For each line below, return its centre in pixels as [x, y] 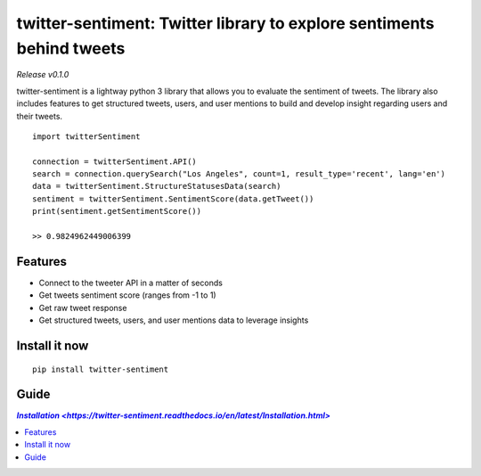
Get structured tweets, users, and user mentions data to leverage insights [174, 320]
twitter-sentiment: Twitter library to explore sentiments [225, 23]
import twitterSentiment [86, 136]
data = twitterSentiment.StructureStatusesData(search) [157, 186]
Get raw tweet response [83, 308]
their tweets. [39, 116]
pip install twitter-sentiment [101, 369]
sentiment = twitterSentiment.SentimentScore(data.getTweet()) [173, 199]
